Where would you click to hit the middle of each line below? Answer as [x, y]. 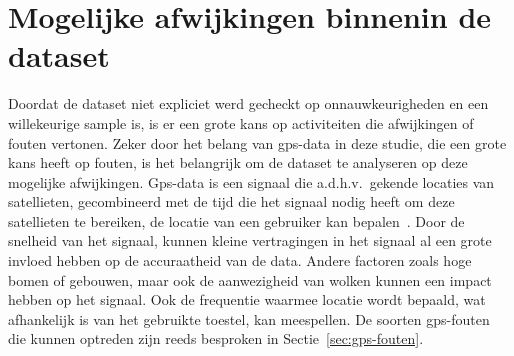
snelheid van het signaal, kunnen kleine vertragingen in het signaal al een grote [250, 240]
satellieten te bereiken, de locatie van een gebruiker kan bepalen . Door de [236, 220]
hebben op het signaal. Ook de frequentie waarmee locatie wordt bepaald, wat [247, 299]
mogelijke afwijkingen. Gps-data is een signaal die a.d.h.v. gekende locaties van [251, 181]
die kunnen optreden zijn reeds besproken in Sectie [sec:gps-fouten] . [216, 338]
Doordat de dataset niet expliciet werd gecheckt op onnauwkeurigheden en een [248, 103]
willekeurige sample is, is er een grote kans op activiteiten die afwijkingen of [241, 122]
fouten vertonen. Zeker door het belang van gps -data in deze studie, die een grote [257, 142]
